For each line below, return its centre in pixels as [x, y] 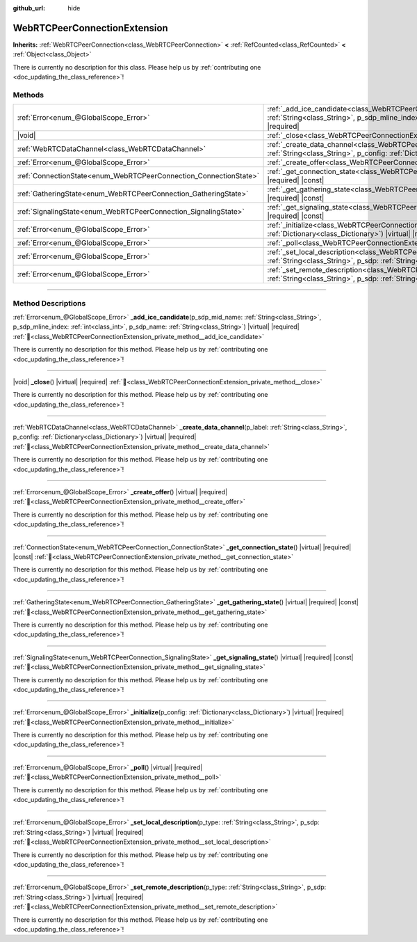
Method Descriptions [49, 303]
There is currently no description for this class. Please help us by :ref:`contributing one [137, 67]
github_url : [29, 8]
